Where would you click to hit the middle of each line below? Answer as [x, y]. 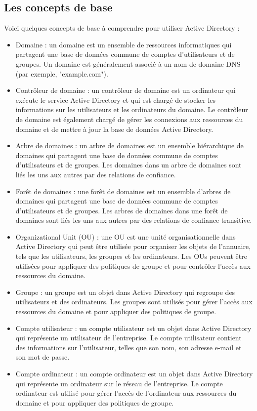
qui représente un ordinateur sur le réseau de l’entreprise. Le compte [119, 383]
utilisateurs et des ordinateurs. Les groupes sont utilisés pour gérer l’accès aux [134, 302]
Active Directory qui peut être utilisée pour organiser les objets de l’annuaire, [133, 246]
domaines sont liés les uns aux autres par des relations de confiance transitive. [134, 220]
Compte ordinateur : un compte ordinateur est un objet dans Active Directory [134, 374]
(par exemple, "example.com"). [62, 73]
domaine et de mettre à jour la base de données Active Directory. [114, 129]
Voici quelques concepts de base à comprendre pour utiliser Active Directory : [122, 28]
